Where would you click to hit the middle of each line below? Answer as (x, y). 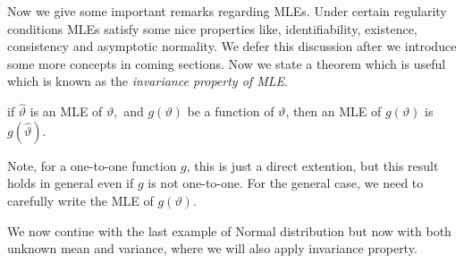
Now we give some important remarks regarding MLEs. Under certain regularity (227, 11)
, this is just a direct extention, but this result (312, 165)
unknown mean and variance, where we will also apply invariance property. (212, 248)
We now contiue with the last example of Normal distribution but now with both (229, 230)
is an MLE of (66, 111)
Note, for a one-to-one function (92, 165)
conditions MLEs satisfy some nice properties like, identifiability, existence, (212, 28)
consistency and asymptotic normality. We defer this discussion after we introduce (232, 46)
